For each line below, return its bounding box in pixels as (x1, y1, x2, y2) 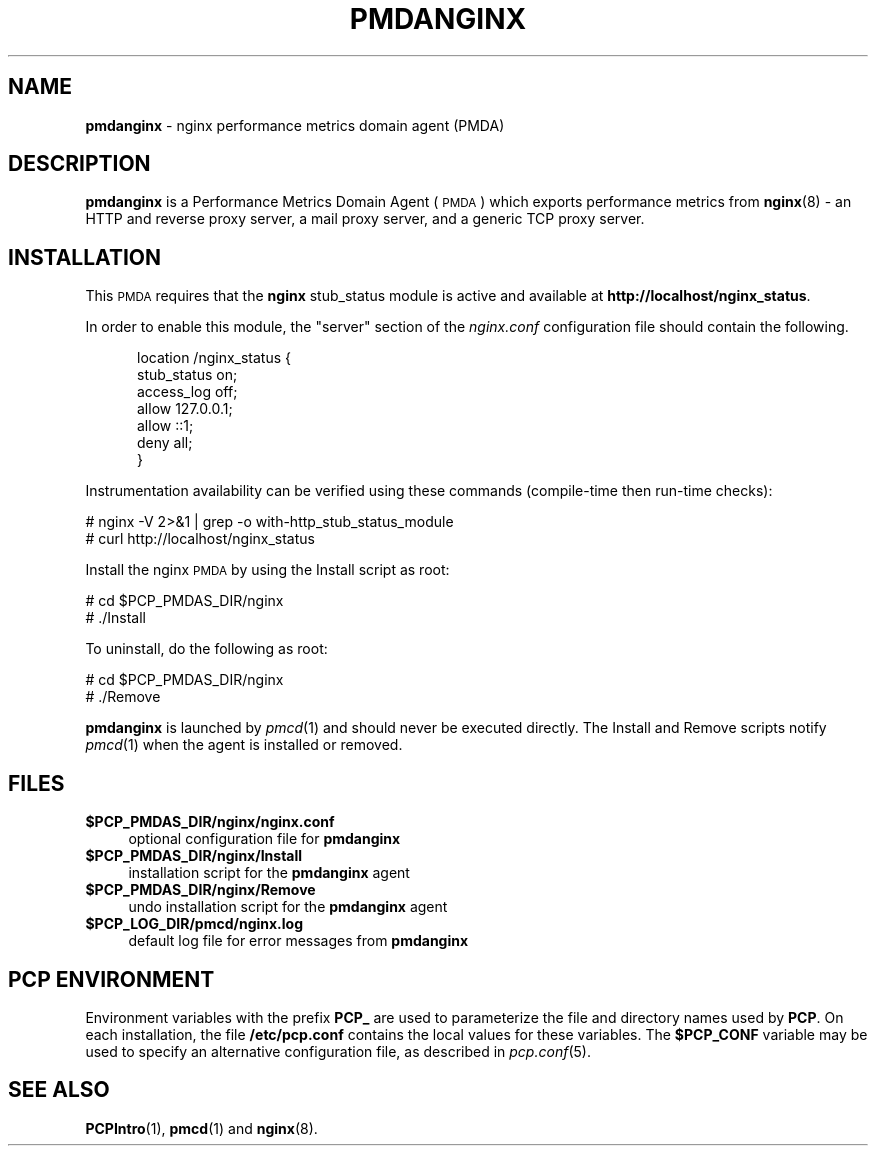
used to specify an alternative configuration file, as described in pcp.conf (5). (85, 1042, 591, 1060)
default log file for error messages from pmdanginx (128, 932, 469, 950)
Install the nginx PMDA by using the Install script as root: (85, 561, 450, 579)
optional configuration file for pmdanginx (128, 830, 401, 848)
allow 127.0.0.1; (137, 400, 233, 418)
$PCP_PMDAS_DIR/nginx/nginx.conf (85, 813, 335, 831)
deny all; (137, 434, 193, 452)
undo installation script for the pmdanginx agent (128, 898, 448, 916)
